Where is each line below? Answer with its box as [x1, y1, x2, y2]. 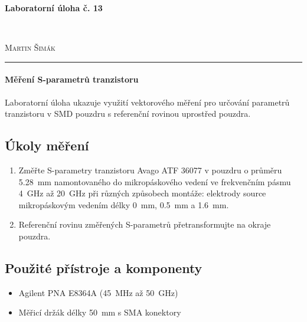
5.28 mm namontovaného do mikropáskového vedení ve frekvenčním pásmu [18, 175, 291, 188]
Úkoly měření [5, 136, 89, 155]
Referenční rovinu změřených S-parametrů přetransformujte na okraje [18, 218, 271, 231]
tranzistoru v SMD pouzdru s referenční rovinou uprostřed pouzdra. [5, 107, 251, 120]
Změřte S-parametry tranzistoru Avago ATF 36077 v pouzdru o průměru [18, 163, 282, 176]
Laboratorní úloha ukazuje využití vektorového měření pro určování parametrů [5, 96, 290, 108]
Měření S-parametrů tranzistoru [5, 73, 139, 86]
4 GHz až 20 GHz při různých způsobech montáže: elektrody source [18, 187, 266, 199]
